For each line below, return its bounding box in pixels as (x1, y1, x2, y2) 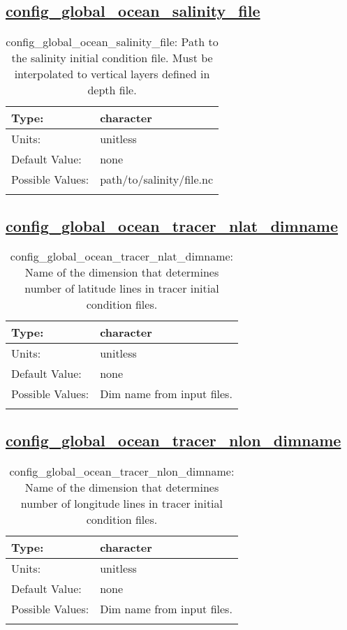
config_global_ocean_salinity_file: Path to (6, 34, 219, 50)
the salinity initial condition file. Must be (11, 50, 213, 66)
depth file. (87, 82, 137, 98)
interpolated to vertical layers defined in (14, 66, 210, 82)
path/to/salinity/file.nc (100, 171, 214, 188)
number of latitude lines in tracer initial (24, 280, 219, 297)
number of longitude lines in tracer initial (20, 495, 223, 511)
